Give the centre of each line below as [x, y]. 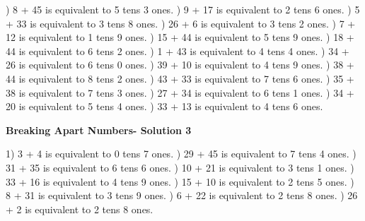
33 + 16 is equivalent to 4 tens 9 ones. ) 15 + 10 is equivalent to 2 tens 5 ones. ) [180, 181]
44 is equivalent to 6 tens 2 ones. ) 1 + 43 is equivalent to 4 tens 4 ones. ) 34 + [178, 50]
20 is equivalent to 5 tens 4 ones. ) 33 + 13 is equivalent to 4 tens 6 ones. [164, 106]
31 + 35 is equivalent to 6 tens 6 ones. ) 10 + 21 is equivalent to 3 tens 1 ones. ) [180, 167]
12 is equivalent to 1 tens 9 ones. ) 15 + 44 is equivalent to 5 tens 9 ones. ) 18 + [180, 37]
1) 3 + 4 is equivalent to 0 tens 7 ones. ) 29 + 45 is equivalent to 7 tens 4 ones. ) [181, 154]
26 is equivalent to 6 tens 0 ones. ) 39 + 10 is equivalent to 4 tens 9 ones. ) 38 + [180, 65]
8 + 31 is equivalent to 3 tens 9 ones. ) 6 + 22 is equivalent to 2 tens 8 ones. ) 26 [182, 195]
